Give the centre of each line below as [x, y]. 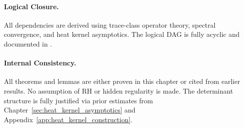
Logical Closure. [31, 6]
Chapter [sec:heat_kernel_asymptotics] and [70, 110]
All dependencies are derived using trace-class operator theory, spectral [110, 24]
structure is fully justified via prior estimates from [78, 100]
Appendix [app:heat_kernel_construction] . [68, 119]
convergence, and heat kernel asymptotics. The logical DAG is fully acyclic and [122, 34]
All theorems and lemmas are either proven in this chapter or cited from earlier [122, 81]
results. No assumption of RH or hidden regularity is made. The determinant [119, 90]
